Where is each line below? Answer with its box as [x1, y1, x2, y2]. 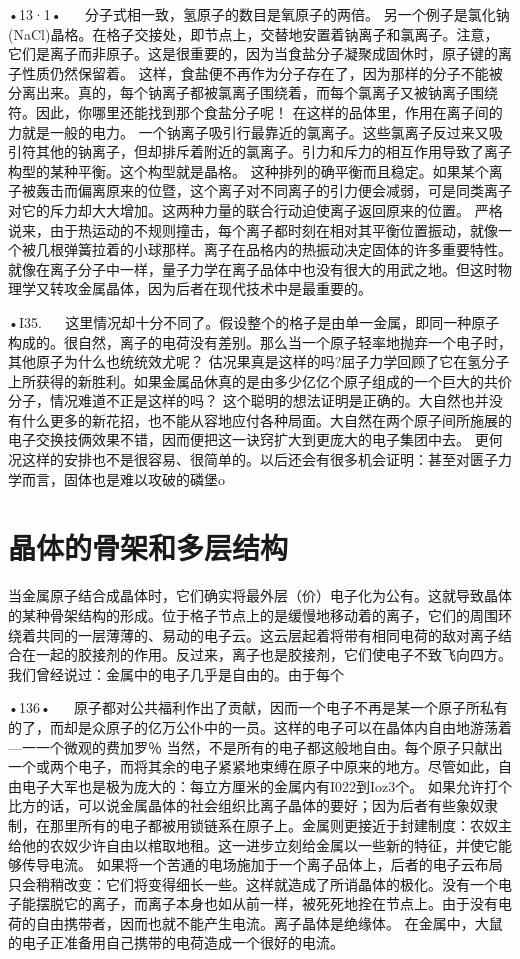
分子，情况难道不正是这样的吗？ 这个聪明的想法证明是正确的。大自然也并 [8, 390, 489, 411]
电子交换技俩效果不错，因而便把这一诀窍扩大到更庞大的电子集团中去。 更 [8, 429, 489, 450]
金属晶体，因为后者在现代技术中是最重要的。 [77, 278, 372, 299]
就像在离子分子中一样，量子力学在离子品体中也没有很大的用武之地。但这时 [8, 258, 498, 279]
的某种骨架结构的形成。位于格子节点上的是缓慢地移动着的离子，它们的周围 [8, 604, 498, 625]
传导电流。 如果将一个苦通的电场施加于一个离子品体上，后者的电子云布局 [21, 854, 503, 875]
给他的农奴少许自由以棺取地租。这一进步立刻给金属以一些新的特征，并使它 [8, 834, 498, 855]
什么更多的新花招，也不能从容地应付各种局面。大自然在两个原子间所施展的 [21, 409, 512, 430]
